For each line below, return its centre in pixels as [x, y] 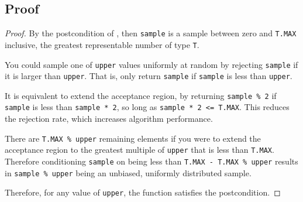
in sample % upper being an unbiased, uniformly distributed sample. [128, 172]
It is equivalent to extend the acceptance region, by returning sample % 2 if [141, 95]
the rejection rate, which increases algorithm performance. [109, 119]
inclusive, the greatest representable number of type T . [102, 44]
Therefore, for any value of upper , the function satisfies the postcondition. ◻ [143, 192]
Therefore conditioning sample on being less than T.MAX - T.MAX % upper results [151, 161]
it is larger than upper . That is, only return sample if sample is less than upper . [149, 76]
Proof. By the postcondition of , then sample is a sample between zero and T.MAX [151, 33]
